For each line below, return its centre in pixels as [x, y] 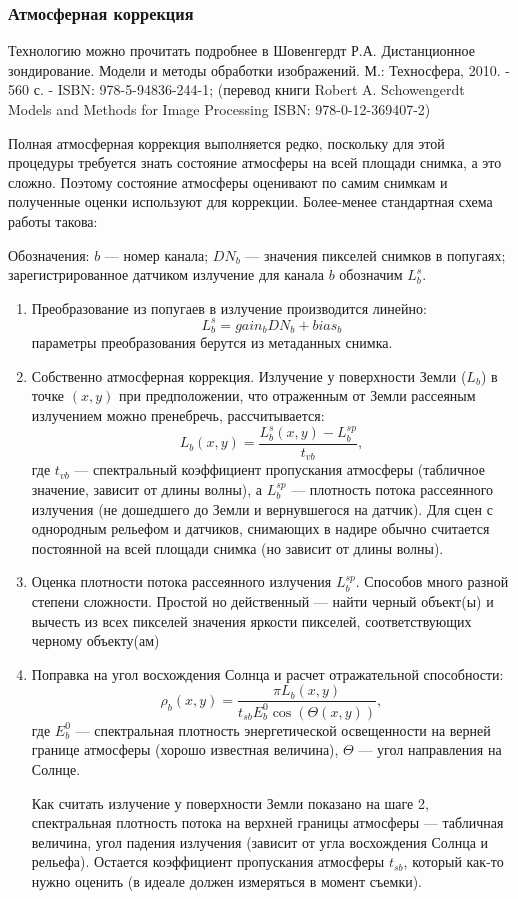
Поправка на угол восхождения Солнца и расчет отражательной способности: [267, 673]
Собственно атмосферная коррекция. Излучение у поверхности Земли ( [249, 375]
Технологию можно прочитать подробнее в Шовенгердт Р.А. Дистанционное [241, 50]
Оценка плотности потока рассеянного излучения [181, 581]
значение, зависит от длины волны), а [146, 488]
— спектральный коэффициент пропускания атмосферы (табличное [279, 469]
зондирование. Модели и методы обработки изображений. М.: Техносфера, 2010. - [259, 69]
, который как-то [453, 861]
